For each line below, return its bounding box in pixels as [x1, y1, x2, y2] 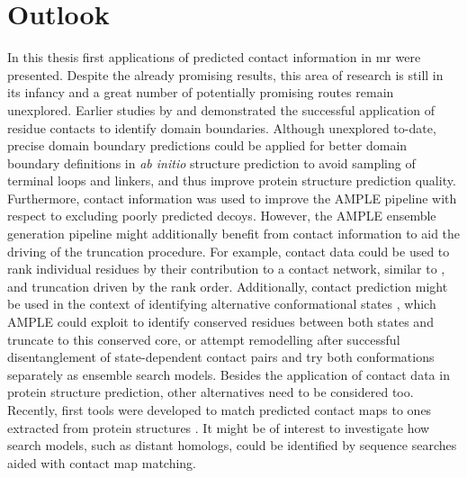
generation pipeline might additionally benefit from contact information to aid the [7, 224, 461, 243]
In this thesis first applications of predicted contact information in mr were [7, 48, 421, 67]
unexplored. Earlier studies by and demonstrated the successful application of [7, 100, 435, 119]
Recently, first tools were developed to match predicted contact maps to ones [7, 401, 432, 419]
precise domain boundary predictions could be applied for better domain [7, 136, 408, 155]
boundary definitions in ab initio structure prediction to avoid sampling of [7, 153, 416, 172]
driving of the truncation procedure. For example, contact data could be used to [7, 241, 450, 260]
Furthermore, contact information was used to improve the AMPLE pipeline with [7, 188, 457, 207]
